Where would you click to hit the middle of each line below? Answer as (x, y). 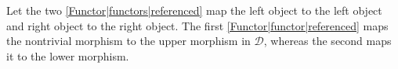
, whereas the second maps (327, 41)
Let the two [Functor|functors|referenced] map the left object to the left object (194, 10)
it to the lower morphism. (68, 55)
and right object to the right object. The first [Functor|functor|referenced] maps (197, 25)
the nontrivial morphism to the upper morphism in (128, 41)
